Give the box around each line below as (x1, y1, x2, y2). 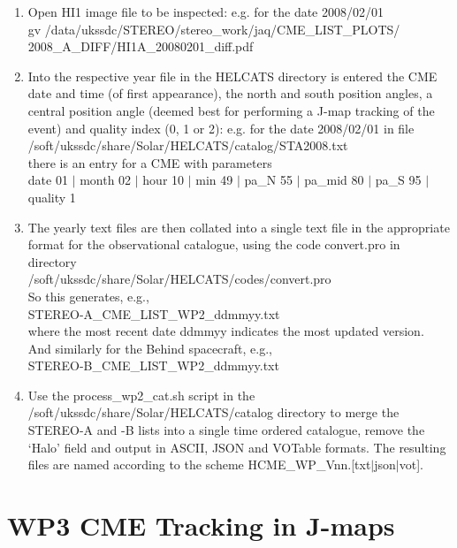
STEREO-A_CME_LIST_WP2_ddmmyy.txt (27, 304, 280, 323)
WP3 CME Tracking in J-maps (7, 507, 395, 544)
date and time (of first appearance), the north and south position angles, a (27, 84, 433, 103)
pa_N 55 (244, 171, 293, 189)
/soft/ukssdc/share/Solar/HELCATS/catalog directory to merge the (27, 403, 400, 422)
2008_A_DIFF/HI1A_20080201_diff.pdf (27, 37, 254, 56)
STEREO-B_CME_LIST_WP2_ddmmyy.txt (27, 356, 279, 375)
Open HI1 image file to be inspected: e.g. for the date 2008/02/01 (27, 3, 385, 20)
